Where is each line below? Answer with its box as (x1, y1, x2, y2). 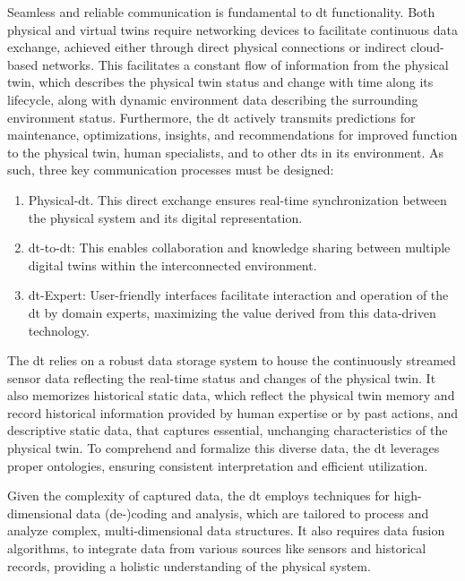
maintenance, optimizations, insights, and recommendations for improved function (7, 125, 458, 144)
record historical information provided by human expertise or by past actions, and (7, 403, 459, 422)
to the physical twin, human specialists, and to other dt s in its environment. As (7, 142, 444, 161)
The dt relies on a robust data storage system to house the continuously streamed (7, 351, 456, 370)
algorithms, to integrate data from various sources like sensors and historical (7, 539, 426, 558)
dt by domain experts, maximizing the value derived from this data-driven (28, 303, 436, 321)
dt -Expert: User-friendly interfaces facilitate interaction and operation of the (28, 286, 449, 304)
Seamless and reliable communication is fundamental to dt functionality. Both (7, 3, 435, 21)
